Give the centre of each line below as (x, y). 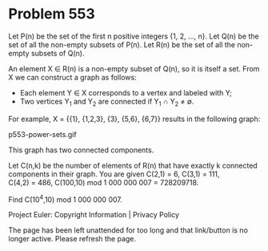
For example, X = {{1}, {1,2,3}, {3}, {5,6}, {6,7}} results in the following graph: (134, 119)
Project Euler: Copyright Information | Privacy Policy (94, 215)
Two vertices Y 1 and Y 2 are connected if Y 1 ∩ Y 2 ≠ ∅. (107, 102)
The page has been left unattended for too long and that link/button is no (128, 230)
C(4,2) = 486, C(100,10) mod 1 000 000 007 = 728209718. (104, 182)
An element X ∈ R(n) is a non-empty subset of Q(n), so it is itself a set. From (134, 68)
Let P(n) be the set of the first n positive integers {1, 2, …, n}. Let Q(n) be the (134, 36)
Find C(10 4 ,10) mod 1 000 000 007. (65, 199)
